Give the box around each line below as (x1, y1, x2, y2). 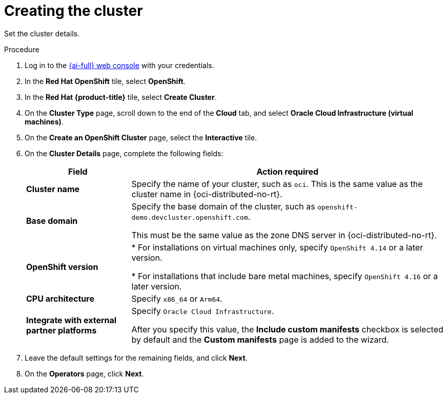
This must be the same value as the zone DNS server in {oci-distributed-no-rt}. (131, 229, 437, 240)
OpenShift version (26, 261, 98, 272)
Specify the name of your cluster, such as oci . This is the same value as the (131, 178, 423, 189)
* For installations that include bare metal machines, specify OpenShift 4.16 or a (131, 270, 438, 281)
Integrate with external (26, 315, 117, 325)
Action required (256, 166, 319, 177)
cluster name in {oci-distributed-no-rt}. (131, 188, 282, 199)
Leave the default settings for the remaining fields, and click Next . (25, 353, 248, 362)
